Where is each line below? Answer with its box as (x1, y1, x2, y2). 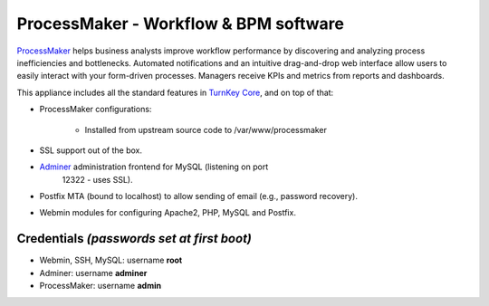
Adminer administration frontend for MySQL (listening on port (39, 161, 269, 172)
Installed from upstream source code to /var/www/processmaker (84, 124, 328, 135)
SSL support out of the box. (39, 145, 143, 156)
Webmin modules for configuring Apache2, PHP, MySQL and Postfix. (39, 207, 296, 218)
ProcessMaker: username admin (39, 281, 162, 292)
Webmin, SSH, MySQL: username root (39, 254, 183, 266)
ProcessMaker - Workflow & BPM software (16, 14, 344, 33)
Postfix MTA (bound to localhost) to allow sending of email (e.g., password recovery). (39, 191, 358, 202)
